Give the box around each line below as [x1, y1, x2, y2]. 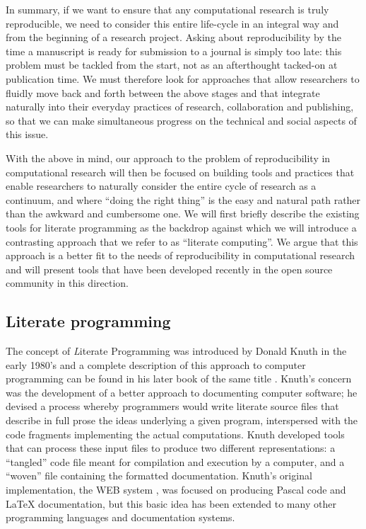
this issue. [6, 127, 49, 142]
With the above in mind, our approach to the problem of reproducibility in [6, 150, 331, 165]
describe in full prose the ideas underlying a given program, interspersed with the [6, 413, 358, 428]
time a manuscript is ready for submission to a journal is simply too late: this [6, 43, 342, 58]
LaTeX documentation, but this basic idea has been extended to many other [6, 496, 336, 511]
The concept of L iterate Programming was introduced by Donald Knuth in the [6, 343, 347, 358]
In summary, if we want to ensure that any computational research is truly [6, 2, 329, 16]
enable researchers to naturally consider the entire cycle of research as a [6, 178, 317, 193]
